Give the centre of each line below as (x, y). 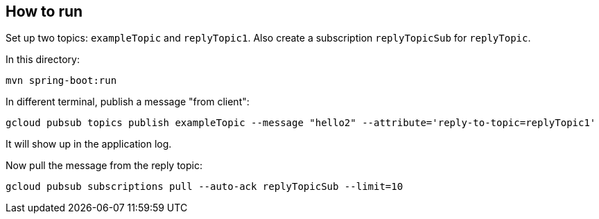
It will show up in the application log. (89, 144)
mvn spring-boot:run (61, 81)
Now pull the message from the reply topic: (104, 166)
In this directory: (43, 60)
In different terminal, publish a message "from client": (128, 102)
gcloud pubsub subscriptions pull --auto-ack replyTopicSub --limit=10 (205, 187)
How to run (44, 11)
